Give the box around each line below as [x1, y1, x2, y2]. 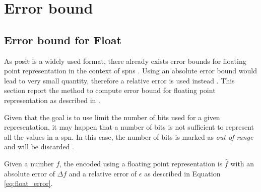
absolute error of [4, 168, 55, 178]
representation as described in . [4, 94, 100, 105]
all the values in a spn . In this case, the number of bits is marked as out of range [4, 131, 253, 142]
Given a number [4, 158, 54, 168]
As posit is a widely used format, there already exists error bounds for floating [4, 55, 246, 66]
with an [230, 158, 254, 168]
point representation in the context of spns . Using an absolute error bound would [4, 65, 257, 76]
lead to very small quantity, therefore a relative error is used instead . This [4, 75, 235, 85]
